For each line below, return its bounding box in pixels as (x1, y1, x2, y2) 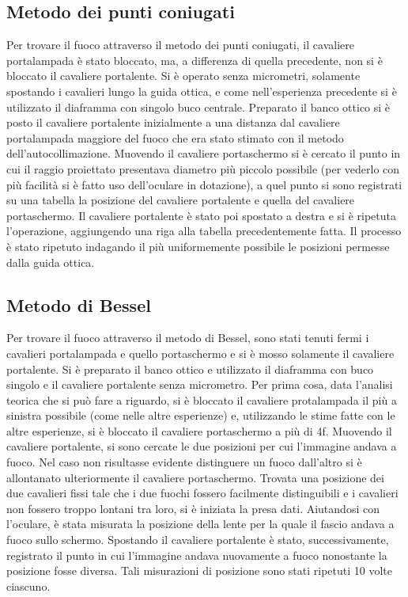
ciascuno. (6, 577, 51, 594)
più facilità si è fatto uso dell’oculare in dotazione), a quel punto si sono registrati (6, 176, 402, 192)
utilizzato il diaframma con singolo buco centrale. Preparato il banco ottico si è (6, 98, 391, 115)
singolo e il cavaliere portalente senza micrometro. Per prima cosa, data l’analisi (6, 376, 393, 393)
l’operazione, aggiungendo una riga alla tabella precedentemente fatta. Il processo (6, 222, 402, 239)
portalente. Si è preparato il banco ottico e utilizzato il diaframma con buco (6, 360, 374, 377)
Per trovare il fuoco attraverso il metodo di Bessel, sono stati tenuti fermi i (6, 329, 369, 346)
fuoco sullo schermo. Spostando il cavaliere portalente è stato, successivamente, (6, 531, 389, 548)
